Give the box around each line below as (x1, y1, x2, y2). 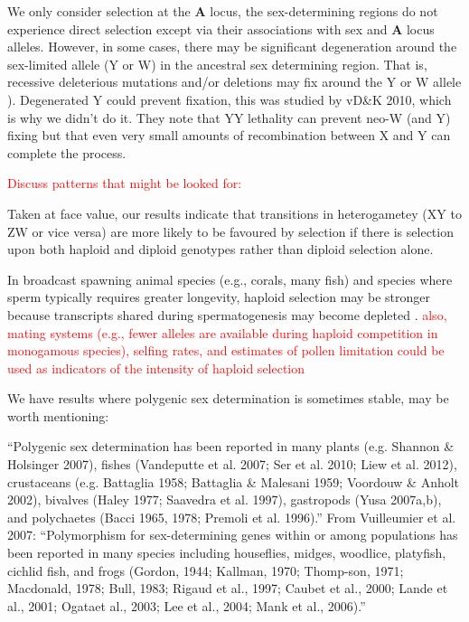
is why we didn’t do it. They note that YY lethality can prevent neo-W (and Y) (7, 108, 451, 127)
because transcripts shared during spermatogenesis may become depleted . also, (7, 305, 447, 324)
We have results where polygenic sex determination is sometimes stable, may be (7, 389, 449, 408)
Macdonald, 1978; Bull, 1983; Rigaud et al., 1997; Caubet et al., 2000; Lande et (7, 579, 448, 598)
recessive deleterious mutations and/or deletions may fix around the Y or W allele (7, 72, 462, 91)
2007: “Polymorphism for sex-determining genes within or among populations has (7, 525, 458, 544)
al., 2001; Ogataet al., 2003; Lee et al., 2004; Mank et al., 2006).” (7, 596, 366, 615)
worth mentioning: (7, 406, 109, 425)
